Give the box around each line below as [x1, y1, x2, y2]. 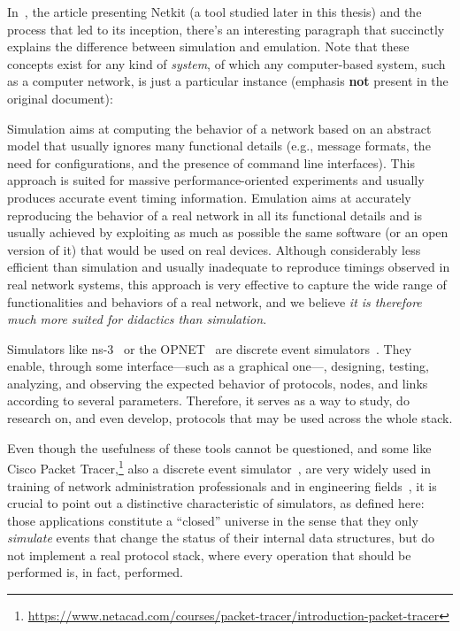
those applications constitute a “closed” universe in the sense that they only [7, 511, 418, 529]
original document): [7, 88, 113, 107]
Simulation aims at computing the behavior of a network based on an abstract [7, 119, 432, 137]
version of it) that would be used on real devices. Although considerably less [7, 240, 421, 258]
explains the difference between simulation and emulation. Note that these [7, 37, 410, 56]
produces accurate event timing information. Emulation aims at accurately [7, 188, 411, 206]
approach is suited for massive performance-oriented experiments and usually [7, 171, 425, 189]
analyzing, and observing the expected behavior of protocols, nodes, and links [7, 373, 428, 392]
